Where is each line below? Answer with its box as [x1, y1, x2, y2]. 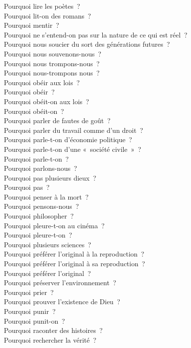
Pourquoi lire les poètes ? [4, 1, 80, 11]
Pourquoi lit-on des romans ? [4, 10, 91, 20]
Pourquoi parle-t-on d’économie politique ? [4, 134, 132, 145]
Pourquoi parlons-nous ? [4, 163, 77, 173]
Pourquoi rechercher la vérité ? [4, 334, 96, 345]
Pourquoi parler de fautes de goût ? [4, 115, 111, 126]
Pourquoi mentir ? [4, 20, 59, 30]
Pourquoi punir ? [4, 306, 56, 316]
